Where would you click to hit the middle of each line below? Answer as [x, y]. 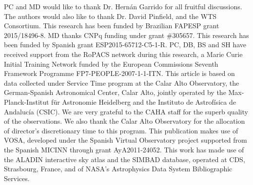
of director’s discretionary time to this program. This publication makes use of [121, 130]
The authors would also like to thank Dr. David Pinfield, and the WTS [110, 16]
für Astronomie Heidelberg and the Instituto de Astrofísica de [144, 102]
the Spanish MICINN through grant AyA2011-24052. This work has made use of [124, 149]
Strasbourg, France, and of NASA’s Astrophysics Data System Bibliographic [118, 169]
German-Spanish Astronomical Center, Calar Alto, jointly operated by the [115, 92]
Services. [17, 178]
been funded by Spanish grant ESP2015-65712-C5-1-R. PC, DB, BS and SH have [125, 45]
